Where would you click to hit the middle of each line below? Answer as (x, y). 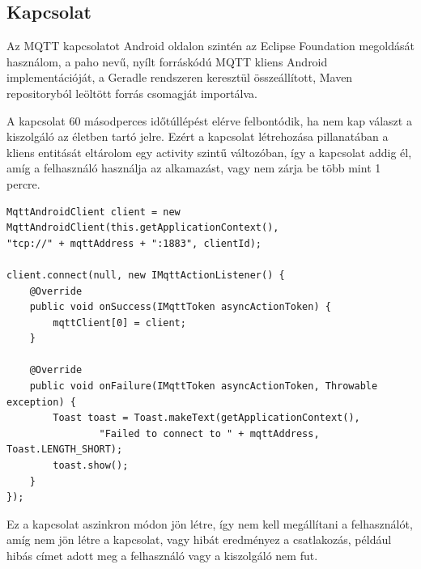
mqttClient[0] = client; (119, 323)
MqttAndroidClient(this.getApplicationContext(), (143, 228)
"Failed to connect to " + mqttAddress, (209, 433)
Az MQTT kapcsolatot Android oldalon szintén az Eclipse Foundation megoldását (210, 46)
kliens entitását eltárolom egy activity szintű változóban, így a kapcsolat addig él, (209, 152)
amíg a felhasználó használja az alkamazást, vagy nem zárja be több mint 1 (194, 168)
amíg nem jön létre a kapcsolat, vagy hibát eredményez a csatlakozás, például (199, 539)
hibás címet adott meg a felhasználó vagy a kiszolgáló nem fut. (162, 556)
